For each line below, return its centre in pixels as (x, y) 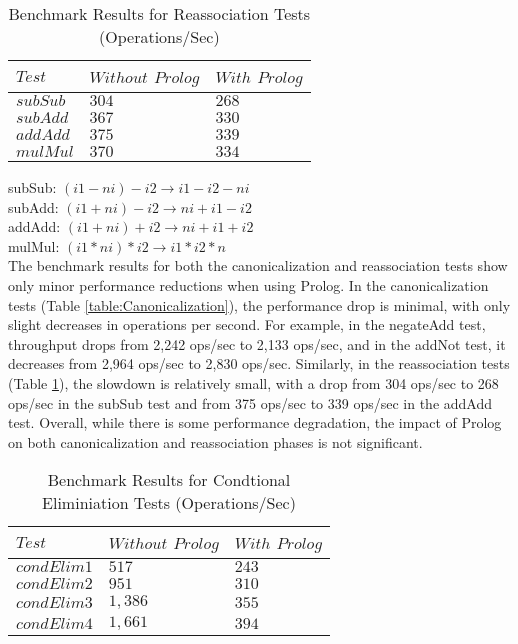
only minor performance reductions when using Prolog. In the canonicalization (248, 284)
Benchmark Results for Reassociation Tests (159, 13)
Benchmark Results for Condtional (169, 480)
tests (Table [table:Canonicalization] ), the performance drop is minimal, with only (259, 304)
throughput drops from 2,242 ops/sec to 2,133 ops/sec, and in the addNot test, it (257, 343)
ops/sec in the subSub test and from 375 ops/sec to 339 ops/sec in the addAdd (250, 402)
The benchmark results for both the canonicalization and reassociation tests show (258, 265)
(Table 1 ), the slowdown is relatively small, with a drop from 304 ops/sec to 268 (253, 382)
